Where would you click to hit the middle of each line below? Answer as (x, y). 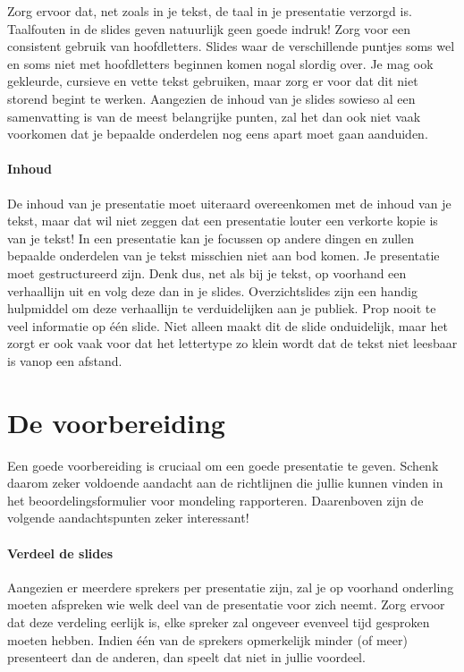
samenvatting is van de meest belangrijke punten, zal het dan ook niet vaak (214, 116)
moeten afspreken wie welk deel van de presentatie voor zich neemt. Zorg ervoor (226, 604)
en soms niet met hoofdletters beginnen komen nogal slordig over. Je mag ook (220, 63)
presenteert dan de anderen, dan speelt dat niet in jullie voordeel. (186, 657)
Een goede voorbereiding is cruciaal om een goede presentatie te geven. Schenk (223, 465)
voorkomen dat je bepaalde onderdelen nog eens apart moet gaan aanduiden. (218, 134)
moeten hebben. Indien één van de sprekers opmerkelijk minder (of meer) (207, 639)
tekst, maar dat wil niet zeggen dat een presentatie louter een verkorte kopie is (223, 221)
